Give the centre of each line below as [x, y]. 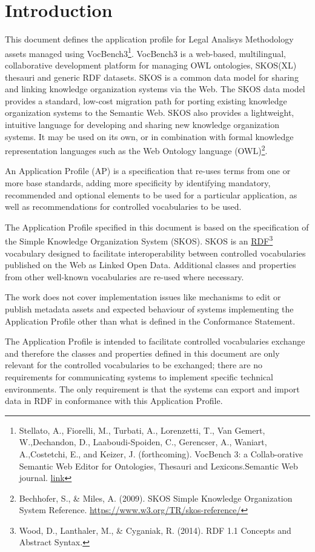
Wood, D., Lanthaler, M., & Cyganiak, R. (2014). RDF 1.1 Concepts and [155, 530]
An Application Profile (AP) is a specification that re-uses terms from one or [148, 171]
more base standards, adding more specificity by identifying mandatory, [138, 182]
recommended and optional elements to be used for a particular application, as [151, 194]
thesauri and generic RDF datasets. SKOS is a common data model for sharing [152, 77]
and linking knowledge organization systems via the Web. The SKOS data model [155, 89]
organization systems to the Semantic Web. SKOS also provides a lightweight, [150, 113]
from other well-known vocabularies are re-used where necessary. [124, 276]
